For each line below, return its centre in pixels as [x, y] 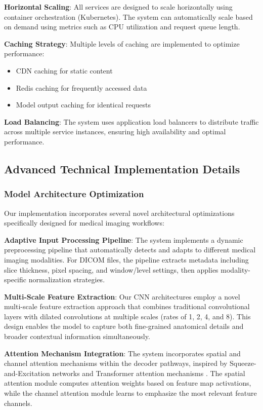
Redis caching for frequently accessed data [81, 87]
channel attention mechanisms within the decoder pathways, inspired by [116, 363]
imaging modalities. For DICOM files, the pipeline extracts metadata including [126, 259]
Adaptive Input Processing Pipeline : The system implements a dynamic [124, 239]
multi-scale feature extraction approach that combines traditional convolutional [127, 306]
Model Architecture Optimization [74, 194]
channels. [18, 403]
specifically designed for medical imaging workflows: [84, 223]
